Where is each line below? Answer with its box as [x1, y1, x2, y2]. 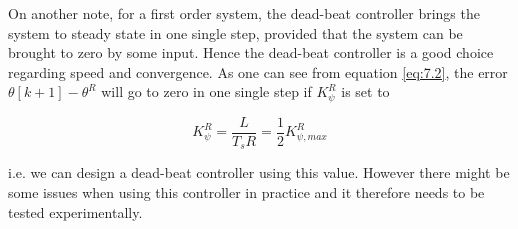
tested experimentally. [8, 201, 143, 222]
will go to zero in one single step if [101, 81, 312, 102]
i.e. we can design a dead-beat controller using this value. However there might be [8, 162, 510, 183]
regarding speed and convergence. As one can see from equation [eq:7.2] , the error [8, 61, 508, 82]
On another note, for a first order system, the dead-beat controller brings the [8, 3, 480, 23]
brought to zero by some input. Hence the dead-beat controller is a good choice [8, 42, 494, 63]
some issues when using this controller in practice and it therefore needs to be [8, 181, 485, 202]
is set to [341, 81, 390, 102]
